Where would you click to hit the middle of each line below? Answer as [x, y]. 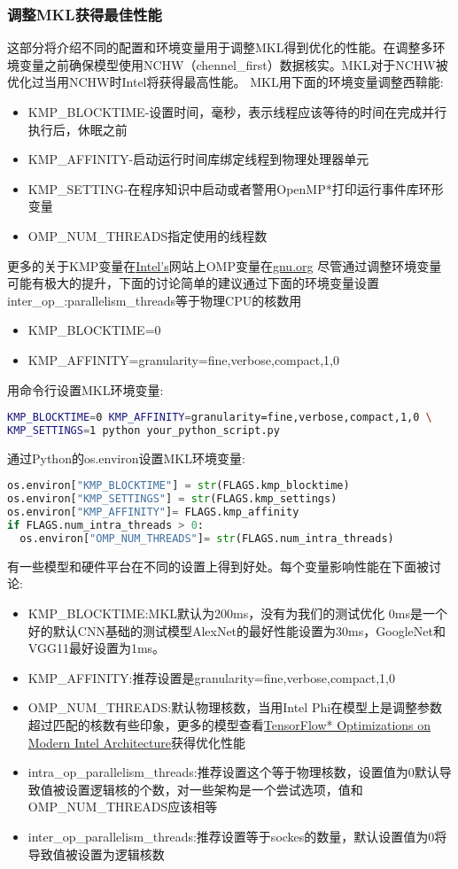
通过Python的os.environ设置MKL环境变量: [126, 458]
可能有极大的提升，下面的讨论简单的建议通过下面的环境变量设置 [193, 283]
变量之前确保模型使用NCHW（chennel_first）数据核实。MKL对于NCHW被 [233, 64]
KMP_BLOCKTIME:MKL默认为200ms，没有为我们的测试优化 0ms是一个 [238, 613]
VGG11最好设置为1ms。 [97, 648]
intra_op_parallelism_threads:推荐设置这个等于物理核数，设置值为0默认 [233, 772]
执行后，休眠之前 [78, 129]
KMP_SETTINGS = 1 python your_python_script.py [144, 431]
